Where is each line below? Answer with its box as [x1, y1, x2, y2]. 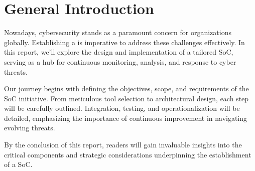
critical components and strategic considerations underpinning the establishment [4, 149, 251, 159]
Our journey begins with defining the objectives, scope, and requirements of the [4, 83, 249, 94]
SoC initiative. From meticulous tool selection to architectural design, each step [4, 93, 249, 103]
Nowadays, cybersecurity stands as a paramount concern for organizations [4, 27, 231, 38]
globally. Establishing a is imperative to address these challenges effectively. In [4, 37, 245, 47]
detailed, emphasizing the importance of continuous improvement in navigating [4, 112, 247, 123]
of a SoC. [4, 159, 33, 169]
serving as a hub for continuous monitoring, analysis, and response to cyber [4, 56, 236, 67]
